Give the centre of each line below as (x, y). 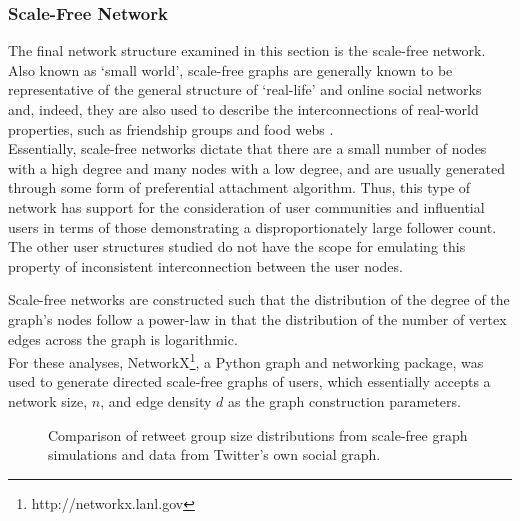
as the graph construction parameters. (344, 400)
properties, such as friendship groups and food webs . (171, 128)
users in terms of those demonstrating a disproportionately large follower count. (252, 226)
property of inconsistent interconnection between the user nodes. (205, 265)
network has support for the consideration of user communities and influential (246, 206)
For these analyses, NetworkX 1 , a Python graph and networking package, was (246, 360)
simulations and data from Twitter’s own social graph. (214, 454)
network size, (48, 400)
